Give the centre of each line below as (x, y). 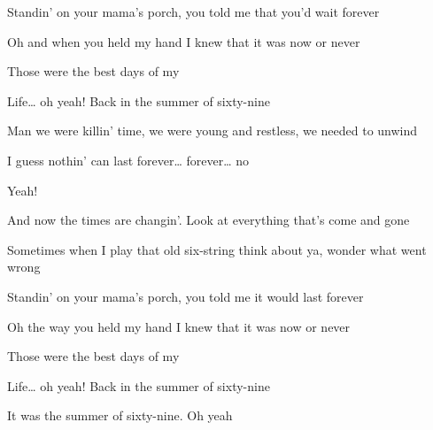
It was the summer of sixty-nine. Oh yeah (120, 415)
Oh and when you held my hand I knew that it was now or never (184, 41)
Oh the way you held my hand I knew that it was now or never (179, 326)
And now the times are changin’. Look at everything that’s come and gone (209, 220)
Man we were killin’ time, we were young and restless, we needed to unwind (213, 131)
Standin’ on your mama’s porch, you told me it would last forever (186, 296)
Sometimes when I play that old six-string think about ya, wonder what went (217, 249)
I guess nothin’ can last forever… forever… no (128, 160)
